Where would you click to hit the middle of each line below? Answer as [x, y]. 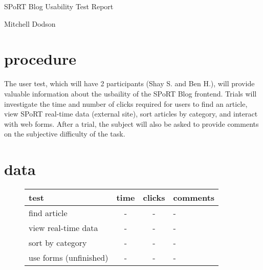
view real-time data [63, 228]
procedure [40, 59]
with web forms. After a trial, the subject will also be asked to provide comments [131, 123]
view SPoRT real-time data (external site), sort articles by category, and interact [131, 114]
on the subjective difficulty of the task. [65, 134]
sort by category [58, 243]
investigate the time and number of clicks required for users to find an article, [126, 103]
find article [48, 213]
